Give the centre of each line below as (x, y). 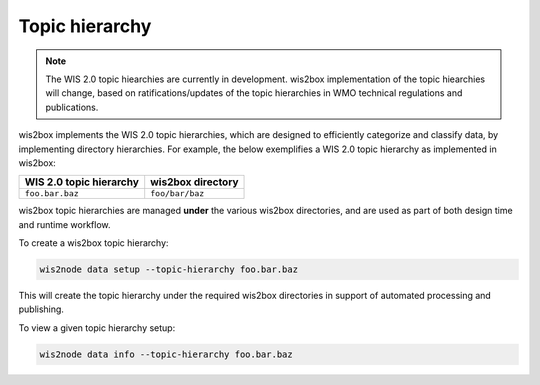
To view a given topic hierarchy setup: (97, 327)
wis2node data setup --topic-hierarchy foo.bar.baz (169, 269)
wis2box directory (194, 182)
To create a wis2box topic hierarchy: (93, 243)
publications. (72, 107)
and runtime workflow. (64, 224)
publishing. (41, 309)
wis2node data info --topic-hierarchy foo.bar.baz (166, 354)
